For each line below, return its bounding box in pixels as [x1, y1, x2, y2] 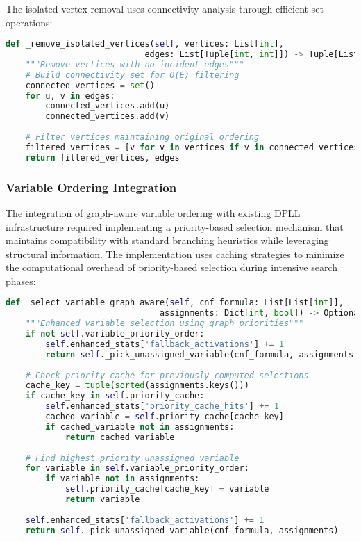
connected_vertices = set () [25, 80, 155, 90]
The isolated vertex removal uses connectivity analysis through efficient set [6, 1, 324, 15]
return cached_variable [65, 432, 175, 442]
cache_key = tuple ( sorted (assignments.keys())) [25, 380, 249, 391]
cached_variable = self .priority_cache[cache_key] [45, 412, 284, 422]
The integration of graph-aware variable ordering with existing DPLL [6, 205, 301, 220]
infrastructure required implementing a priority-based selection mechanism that [6, 219, 344, 234]
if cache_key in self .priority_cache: [25, 391, 205, 401]
